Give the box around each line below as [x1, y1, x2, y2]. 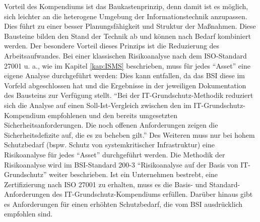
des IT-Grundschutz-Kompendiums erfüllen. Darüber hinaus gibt [52, 189, 253, 199]
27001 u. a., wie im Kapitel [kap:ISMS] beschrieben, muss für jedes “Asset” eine [4, 60, 250, 71]
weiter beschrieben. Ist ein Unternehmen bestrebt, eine [49, 169, 218, 180]
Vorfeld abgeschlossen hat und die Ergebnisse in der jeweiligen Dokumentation [4, 80, 246, 90]
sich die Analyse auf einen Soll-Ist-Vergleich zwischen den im [4, 99, 191, 110]
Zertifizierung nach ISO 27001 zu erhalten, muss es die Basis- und [4, 179, 207, 189]
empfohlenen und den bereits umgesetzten [48, 109, 177, 120]
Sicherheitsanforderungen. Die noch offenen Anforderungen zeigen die [4, 120, 218, 130]
